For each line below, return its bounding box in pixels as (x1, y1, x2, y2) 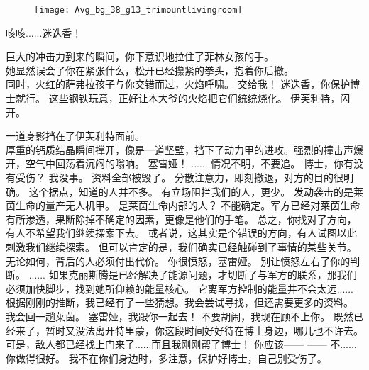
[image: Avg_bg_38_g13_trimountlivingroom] (34, 5, 243, 15)
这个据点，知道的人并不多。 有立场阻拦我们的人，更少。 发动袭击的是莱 (28, 184, 363, 198)
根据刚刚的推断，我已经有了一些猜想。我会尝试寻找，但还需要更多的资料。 (6, 295, 353, 310)
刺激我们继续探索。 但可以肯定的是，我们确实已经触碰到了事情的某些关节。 (6, 239, 357, 254)
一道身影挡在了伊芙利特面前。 (6, 128, 145, 143)
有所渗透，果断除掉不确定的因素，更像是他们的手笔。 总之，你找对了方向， (6, 211, 357, 226)
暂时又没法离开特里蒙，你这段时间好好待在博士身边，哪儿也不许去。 (45, 323, 363, 337)
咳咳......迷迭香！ (6, 25, 82, 40)
